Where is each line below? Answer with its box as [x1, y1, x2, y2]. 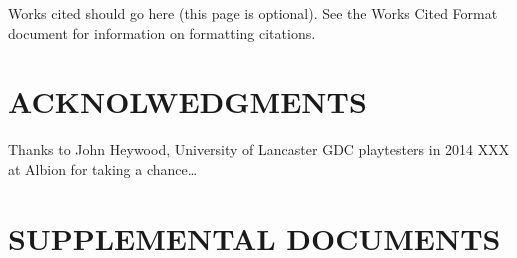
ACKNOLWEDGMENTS [8, 81, 367, 122]
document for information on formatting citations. [8, 22, 316, 43]
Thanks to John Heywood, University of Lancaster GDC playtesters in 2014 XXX [8, 139, 510, 160]
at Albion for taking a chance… [8, 158, 198, 179]
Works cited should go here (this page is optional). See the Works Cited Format [8, 3, 498, 23]
